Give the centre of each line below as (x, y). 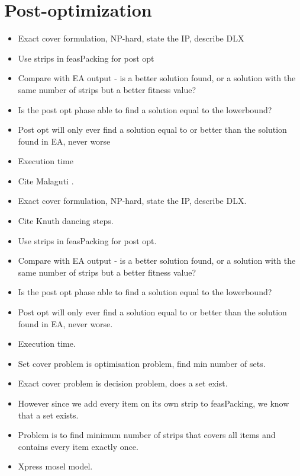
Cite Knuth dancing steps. (66, 221)
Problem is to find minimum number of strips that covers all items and (147, 435)
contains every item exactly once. (78, 446)
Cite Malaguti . (46, 181)
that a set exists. (48, 415)
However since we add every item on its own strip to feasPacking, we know (154, 403)
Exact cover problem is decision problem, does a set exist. (123, 383)
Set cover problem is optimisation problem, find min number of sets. (142, 363)
